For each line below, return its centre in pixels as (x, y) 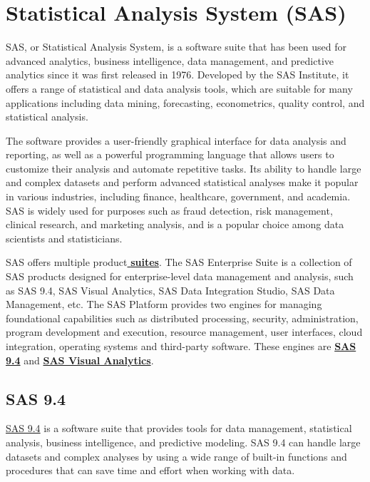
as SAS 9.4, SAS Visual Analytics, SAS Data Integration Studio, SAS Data (170, 290)
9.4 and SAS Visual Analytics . (80, 360)
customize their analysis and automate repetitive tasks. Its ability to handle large (184, 168)
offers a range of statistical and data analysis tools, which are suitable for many (179, 88)
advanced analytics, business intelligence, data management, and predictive (170, 60)
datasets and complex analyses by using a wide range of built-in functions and (176, 456)
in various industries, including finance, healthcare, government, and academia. (178, 196)
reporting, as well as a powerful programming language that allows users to (170, 154)
